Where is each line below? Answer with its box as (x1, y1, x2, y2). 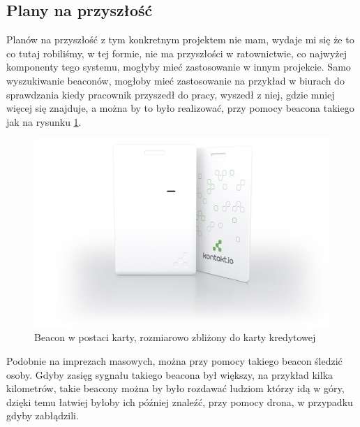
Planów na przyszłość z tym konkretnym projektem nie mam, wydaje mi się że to (6, 32, 354, 47)
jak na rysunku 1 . (6, 114, 82, 129)
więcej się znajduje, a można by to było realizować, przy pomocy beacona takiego (6, 101, 354, 115)
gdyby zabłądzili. (6, 408, 79, 423)
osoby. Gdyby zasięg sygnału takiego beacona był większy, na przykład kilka (6, 367, 333, 382)
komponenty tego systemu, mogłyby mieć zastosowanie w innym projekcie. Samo (6, 59, 351, 74)
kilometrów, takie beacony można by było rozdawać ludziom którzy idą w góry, (6, 381, 345, 396)
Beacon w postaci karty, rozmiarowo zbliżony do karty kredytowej (34, 330, 316, 345)
